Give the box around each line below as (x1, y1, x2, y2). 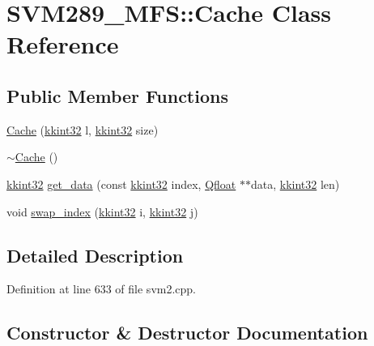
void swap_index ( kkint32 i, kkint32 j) (6, 203, 198, 220)
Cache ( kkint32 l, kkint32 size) (6, 121, 159, 138)
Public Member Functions (6, 83, 228, 108)
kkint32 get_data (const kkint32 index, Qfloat (6, 175, 236, 192)
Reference (6, 28, 119, 61)
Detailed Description (6, 242, 184, 267)
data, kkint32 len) (250, 175, 340, 192)
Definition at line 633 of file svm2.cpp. (6, 280, 197, 297)
